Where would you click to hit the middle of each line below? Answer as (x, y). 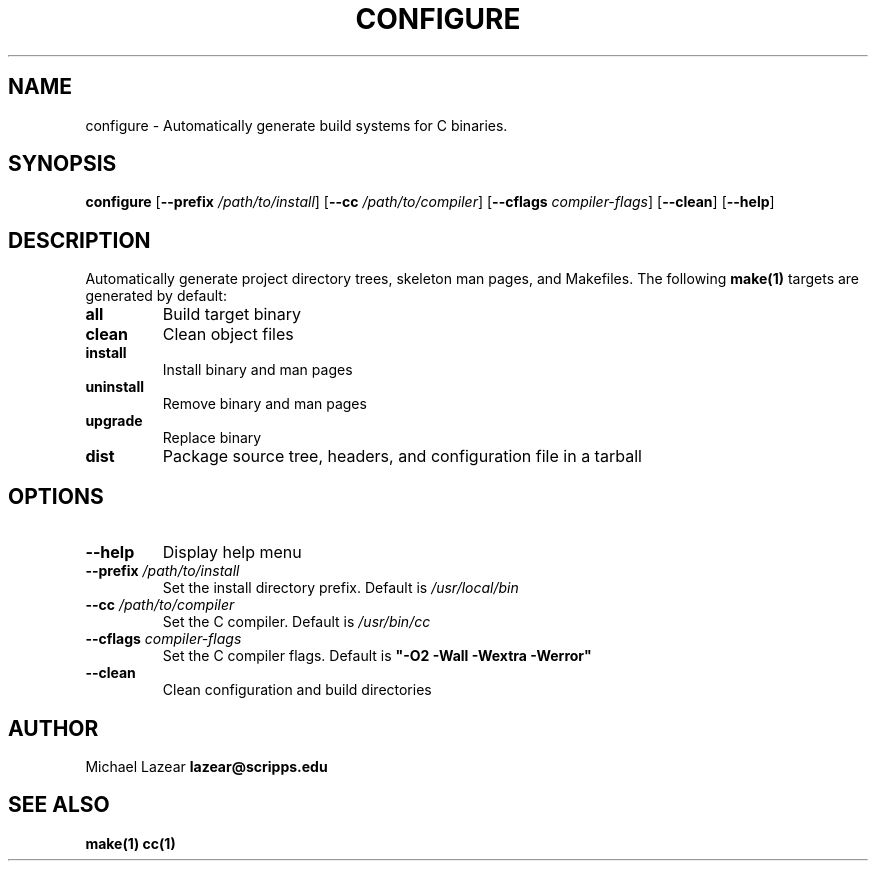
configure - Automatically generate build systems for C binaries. (296, 125)
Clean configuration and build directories (297, 690)
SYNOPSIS (62, 164)
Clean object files (228, 334)
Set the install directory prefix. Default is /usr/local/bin (340, 588)
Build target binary (232, 314)
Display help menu (232, 552)
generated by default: (156, 296)
